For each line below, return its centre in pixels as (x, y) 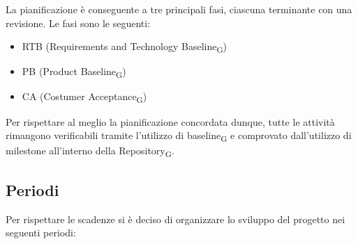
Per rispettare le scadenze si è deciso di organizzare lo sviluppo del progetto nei (176, 219)
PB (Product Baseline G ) (74, 72)
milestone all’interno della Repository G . (90, 152)
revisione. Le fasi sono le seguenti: (78, 23)
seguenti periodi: (41, 233)
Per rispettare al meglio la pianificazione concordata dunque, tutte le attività (170, 121)
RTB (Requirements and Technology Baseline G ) (125, 47)
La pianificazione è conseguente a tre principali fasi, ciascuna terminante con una (179, 9)
